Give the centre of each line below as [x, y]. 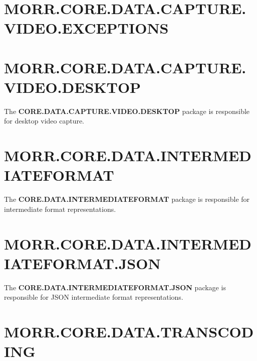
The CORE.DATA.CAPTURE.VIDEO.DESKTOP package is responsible [127, 111]
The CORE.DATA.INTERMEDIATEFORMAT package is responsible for [127, 199]
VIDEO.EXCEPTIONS [86, 28]
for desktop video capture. [44, 121]
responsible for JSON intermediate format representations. [94, 297]
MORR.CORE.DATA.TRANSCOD [129, 332]
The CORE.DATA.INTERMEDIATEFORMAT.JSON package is [115, 287]
